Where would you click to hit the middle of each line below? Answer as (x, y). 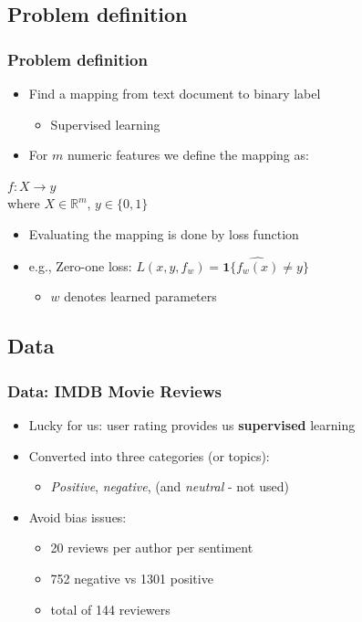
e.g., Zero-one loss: (80, 265)
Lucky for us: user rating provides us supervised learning (192, 424)
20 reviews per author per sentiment (152, 548)
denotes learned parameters (140, 296)
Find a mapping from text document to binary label (175, 93)
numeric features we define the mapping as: (188, 155)
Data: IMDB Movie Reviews (114, 390)
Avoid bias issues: (78, 517)
